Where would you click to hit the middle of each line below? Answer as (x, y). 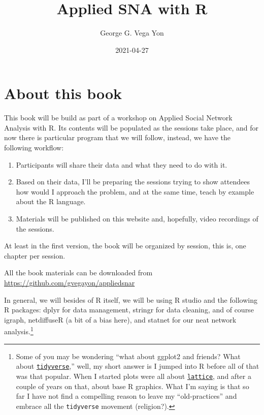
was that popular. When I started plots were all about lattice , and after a (134, 376)
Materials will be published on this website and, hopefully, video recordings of (137, 218)
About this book (63, 93)
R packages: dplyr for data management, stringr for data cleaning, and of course (129, 310)
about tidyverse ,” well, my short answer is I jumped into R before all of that (138, 366)
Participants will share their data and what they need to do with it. (122, 164)
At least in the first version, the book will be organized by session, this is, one (125, 246)
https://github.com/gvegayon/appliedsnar (70, 282)
